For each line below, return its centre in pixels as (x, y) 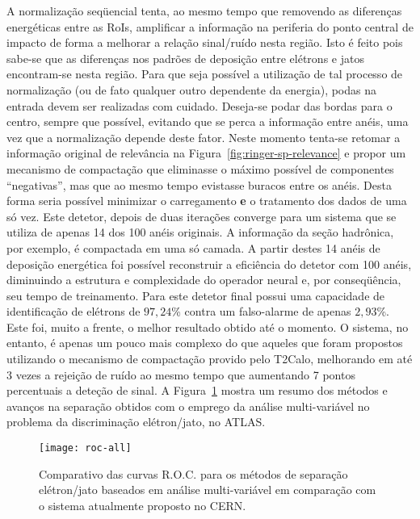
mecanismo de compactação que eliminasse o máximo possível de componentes (200, 168)
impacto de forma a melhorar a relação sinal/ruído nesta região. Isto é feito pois (205, 42)
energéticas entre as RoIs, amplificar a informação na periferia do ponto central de (210, 26)
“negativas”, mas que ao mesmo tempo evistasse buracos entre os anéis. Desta (199, 184)
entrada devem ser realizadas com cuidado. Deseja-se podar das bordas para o (199, 105)
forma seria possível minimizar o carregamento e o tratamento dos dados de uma (207, 201)
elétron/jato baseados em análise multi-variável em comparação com (208, 490)
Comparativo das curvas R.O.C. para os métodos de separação (193, 473)
